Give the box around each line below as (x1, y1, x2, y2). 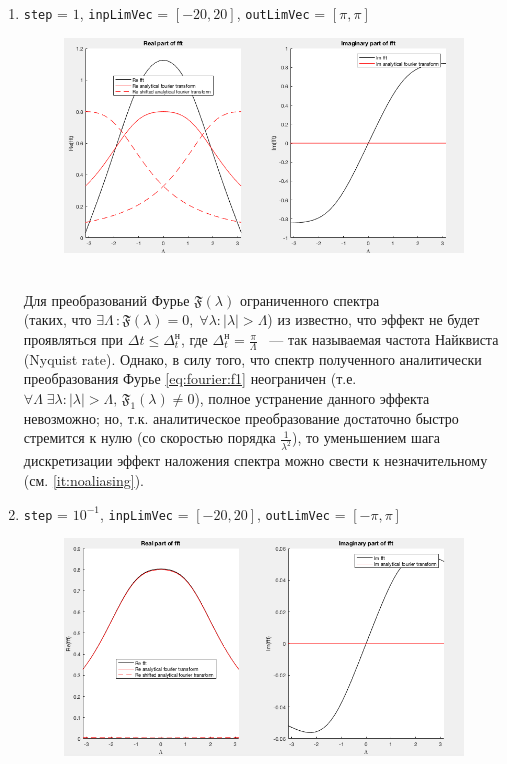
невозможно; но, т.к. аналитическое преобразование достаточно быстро (23, 407, 459, 428)
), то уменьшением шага (292, 427, 441, 448)
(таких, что (23, 309, 92, 330)
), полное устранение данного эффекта (194, 388, 430, 409)
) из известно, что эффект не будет (267, 309, 480, 330)
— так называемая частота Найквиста (269, 329, 499, 350)
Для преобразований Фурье (23, 289, 190, 310)
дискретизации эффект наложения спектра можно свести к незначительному (23, 450, 488, 471)
